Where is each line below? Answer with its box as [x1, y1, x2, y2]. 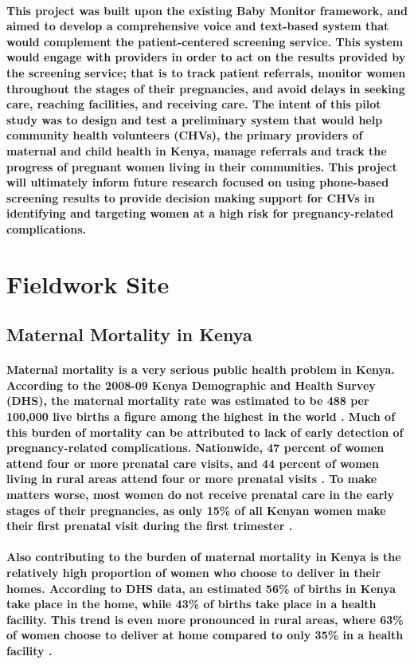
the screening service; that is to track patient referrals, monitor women [6, 64, 406, 81]
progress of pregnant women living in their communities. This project [6, 158, 397, 175]
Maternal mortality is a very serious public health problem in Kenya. [6, 361, 395, 378]
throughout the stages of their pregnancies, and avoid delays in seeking [6, 80, 405, 96]
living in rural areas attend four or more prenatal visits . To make [6, 470, 377, 487]
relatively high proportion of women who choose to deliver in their [6, 564, 381, 580]
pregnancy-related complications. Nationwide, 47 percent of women [6, 439, 385, 456]
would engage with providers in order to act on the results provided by [6, 49, 406, 65]
